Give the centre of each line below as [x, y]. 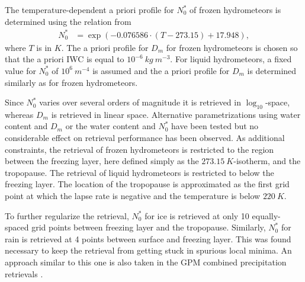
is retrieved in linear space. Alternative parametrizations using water [176, 114]
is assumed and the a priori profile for [161, 70]
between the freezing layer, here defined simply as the [102, 161]
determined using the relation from [68, 21]
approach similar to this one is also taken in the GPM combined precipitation [146, 262]
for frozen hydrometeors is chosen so [232, 47]
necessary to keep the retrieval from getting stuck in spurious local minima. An [148, 250]
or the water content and [110, 126]
